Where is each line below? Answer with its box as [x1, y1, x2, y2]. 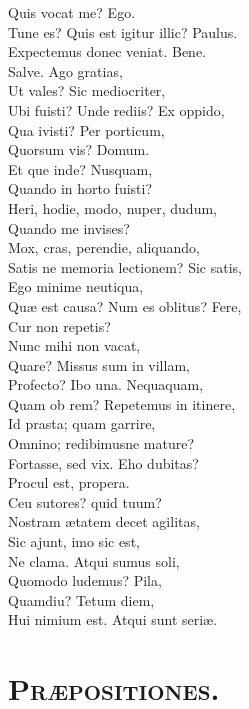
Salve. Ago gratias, [8, 60, 123, 81]
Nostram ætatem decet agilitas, [8, 511, 200, 532]
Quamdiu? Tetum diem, [8, 589, 155, 610]
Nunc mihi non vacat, [8, 335, 141, 356]
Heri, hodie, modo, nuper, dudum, [8, 197, 217, 218]
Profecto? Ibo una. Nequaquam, [8, 374, 204, 395]
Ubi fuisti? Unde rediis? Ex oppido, [8, 99, 225, 120]
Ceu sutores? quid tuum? [8, 491, 162, 512]
